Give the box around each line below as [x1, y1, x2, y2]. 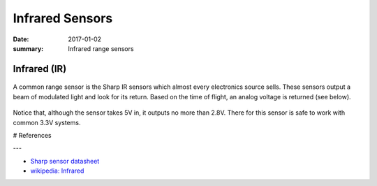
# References [13, 131, 52, 139]
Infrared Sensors [13, 10, 113, 26]
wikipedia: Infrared [30, 166, 84, 175]
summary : [13, 44, 44, 52]
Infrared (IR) [13, 63, 67, 75]
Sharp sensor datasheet [30, 157, 100, 165]
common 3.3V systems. [13, 118, 81, 127]
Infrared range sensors [68, 44, 134, 52]
